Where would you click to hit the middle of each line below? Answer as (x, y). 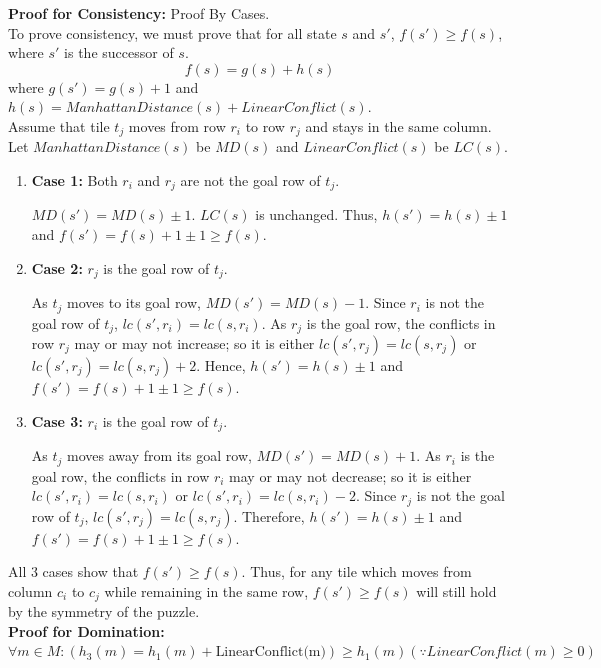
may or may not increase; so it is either (194, 343)
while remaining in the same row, (206, 590)
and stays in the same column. (398, 125)
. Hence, (221, 365)
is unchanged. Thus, (316, 214)
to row (265, 125)
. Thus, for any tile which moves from (356, 571)
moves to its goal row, (134, 302)
